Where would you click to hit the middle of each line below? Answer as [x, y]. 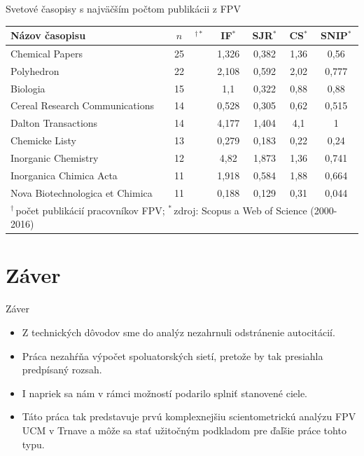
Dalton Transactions [54, 123]
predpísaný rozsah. [62, 369]
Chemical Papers [47, 53]
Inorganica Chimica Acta [64, 175]
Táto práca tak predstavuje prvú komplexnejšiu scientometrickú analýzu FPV [189, 416]
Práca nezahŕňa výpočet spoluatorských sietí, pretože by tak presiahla [173, 355]
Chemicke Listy [43, 140]
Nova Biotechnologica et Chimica [82, 192]
